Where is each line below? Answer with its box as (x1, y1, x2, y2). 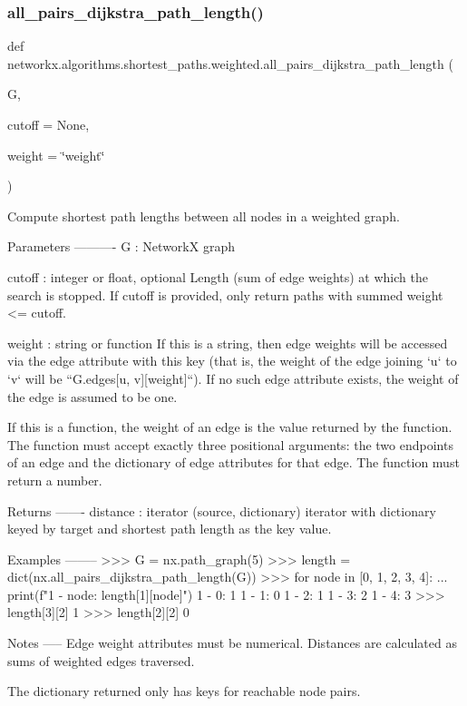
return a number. (7, 470, 102, 489)
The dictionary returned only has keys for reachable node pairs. (7, 681, 361, 701)
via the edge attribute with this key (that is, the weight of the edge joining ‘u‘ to (7, 351, 457, 370)
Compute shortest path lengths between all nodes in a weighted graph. (7, 206, 400, 225)
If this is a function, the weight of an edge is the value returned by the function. (7, 417, 452, 436)
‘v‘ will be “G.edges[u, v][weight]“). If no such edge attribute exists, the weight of (7, 368, 459, 387)
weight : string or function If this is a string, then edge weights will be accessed (7, 333, 448, 352)
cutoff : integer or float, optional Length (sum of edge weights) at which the (7, 267, 428, 286)
